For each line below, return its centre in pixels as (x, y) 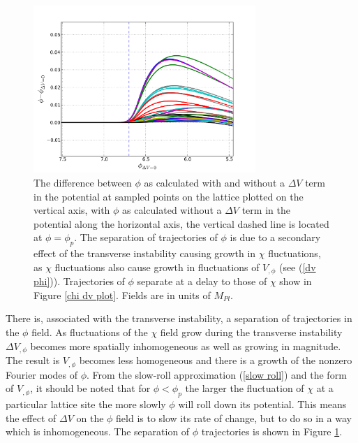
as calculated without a (172, 210)
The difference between (83, 183)
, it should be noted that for (90, 388)
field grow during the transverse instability (251, 332)
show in (296, 281)
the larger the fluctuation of (245, 388)
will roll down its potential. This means (262, 404)
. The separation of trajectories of (146, 237)
